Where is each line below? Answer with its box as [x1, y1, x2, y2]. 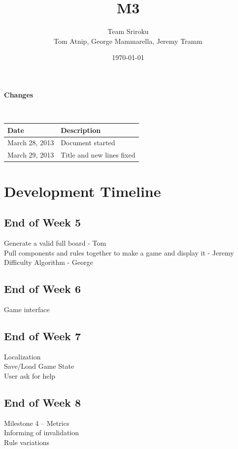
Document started [61, 137, 115, 148]
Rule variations [4, 437, 50, 447]
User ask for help [4, 370, 56, 381]
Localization [4, 351, 41, 361]
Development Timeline [4, 181, 161, 201]
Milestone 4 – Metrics [4, 417, 69, 428]
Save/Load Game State [4, 361, 74, 371]
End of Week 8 [4, 394, 81, 410]
